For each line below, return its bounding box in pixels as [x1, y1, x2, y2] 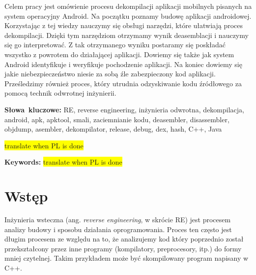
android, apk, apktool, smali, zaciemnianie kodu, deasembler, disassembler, [4, 114, 229, 124]
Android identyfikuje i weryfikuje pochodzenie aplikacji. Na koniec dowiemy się [4, 59, 242, 69]
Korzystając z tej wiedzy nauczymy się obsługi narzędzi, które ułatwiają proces [4, 20, 243, 31]
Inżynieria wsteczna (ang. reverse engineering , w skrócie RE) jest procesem [4, 214, 231, 225]
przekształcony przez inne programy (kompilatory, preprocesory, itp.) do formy [4, 243, 242, 253]
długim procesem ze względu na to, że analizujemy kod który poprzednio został [4, 234, 244, 244]
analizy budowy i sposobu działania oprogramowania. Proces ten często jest [4, 224, 232, 234]
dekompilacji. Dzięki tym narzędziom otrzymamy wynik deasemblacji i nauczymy [4, 30, 249, 40]
